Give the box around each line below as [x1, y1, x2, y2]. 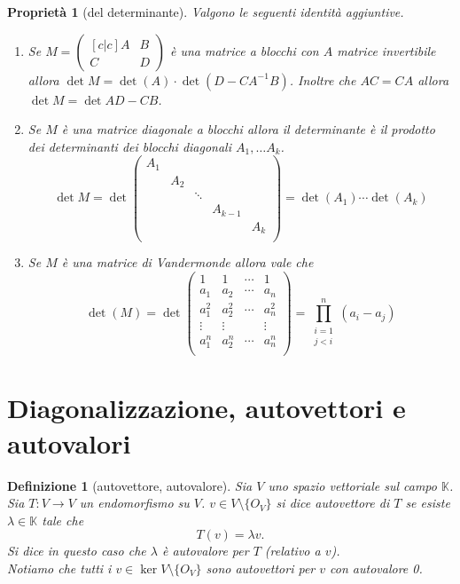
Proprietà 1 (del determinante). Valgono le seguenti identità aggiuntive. [7, 3, 404, 20]
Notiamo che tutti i [7, 558, 112, 577]
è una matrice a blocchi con [170, 41, 319, 59]
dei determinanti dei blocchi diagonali [27, 137, 231, 155]
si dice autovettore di [276, 493, 390, 512]
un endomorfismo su [79, 493, 190, 512]
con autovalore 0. [330, 558, 423, 577]
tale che [42, 510, 84, 529]
